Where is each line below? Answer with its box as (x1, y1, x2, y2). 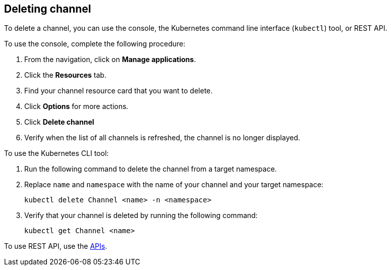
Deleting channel (4, 3, 91, 15)
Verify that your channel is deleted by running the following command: (24, 211, 258, 220)
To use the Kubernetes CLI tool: (4, 149, 109, 158)
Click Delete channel (24, 118, 94, 127)
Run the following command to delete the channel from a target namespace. (24, 165, 277, 174)
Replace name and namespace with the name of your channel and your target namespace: (24, 180, 323, 189)
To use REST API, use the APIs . (4, 242, 107, 251)
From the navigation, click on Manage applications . (24, 55, 196, 64)
